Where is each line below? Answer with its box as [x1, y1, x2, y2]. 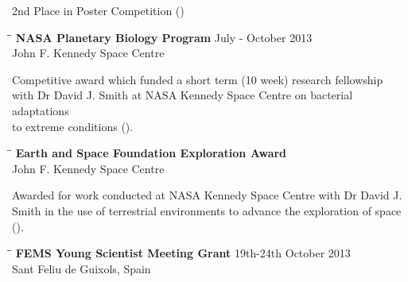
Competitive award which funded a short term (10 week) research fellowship [12, 71, 383, 87]
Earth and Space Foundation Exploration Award [15, 145, 287, 161]
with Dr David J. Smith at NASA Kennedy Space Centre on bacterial [12, 87, 353, 103]
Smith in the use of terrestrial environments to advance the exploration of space [12, 202, 402, 218]
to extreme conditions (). [12, 118, 134, 134]
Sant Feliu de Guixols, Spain [12, 260, 151, 276]
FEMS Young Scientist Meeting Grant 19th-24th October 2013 [15, 245, 351, 261]
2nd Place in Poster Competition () [12, 2, 185, 18]
